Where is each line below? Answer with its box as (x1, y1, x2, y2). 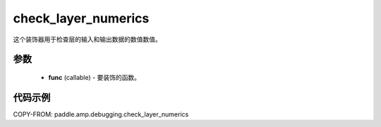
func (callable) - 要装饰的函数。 (48, 73, 141, 81)
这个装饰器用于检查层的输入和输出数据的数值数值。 (13, 35, 162, 44)
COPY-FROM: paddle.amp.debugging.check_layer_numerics (13, 109, 189, 119)
